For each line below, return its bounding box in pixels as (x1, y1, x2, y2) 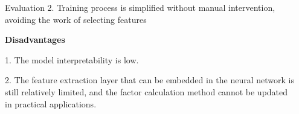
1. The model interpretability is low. (5, 53, 139, 66)
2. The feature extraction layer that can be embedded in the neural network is (5, 74, 294, 86)
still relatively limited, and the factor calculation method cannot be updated (5, 85, 288, 98)
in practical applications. (5, 97, 97, 110)
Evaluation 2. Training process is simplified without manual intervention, (5, 1, 275, 13)
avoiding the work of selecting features (5, 13, 147, 25)
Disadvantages (5, 33, 65, 46)
